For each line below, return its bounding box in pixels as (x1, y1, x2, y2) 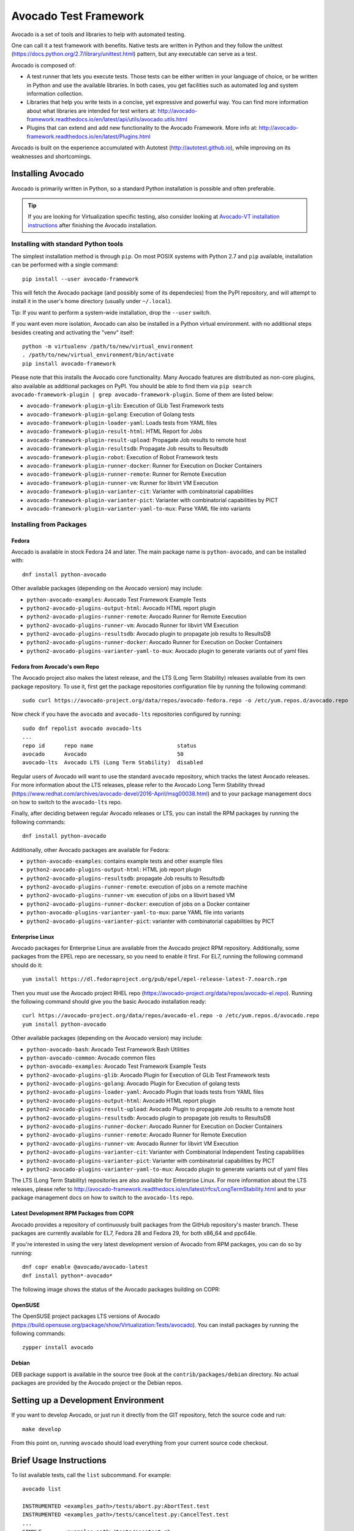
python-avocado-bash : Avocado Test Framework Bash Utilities (26, 1045, 190, 1053)
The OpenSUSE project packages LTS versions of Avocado (11, 1312, 160, 1320)
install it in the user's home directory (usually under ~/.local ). (11, 298, 172, 305)
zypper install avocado (22, 1344, 94, 1351)
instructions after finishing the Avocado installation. (28, 221, 157, 229)
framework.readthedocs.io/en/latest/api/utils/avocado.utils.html (26, 116, 188, 123)
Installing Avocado (11, 168, 85, 179)
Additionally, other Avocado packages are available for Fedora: (11, 846, 170, 854)
